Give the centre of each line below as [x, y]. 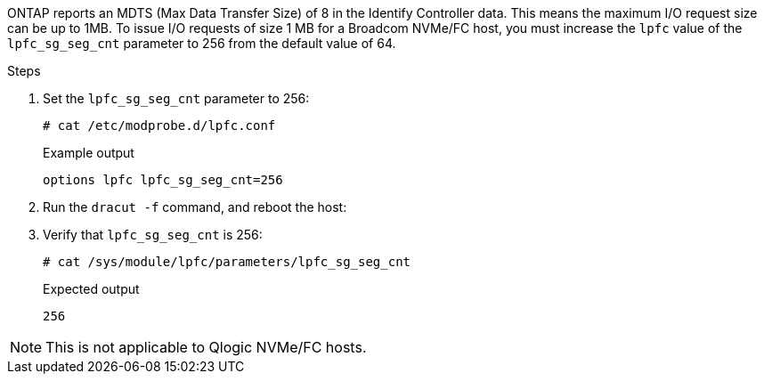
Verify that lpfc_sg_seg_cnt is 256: [153, 235]
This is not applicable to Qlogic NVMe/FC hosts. [206, 347]
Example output [89, 153]
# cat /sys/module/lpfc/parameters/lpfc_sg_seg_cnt [227, 262]
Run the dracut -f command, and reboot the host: [195, 207]
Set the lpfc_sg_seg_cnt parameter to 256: [176, 98]
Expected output [91, 289]
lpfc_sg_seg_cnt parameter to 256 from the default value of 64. [202, 43]
